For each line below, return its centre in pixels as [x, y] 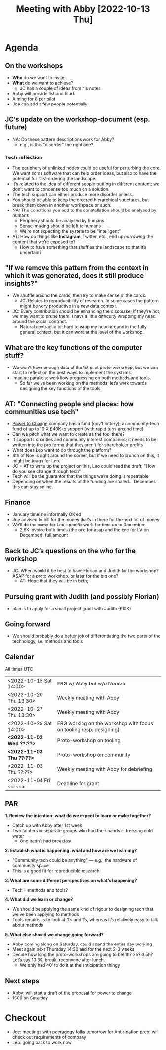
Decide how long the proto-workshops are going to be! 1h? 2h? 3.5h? [83, 955]
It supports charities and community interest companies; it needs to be [84, 439]
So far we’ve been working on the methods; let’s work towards [83, 383]
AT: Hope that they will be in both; [54, 581]
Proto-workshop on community [94, 755]
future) [16, 127]
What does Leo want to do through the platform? [62, 450]
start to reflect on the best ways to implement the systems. [72, 372]
